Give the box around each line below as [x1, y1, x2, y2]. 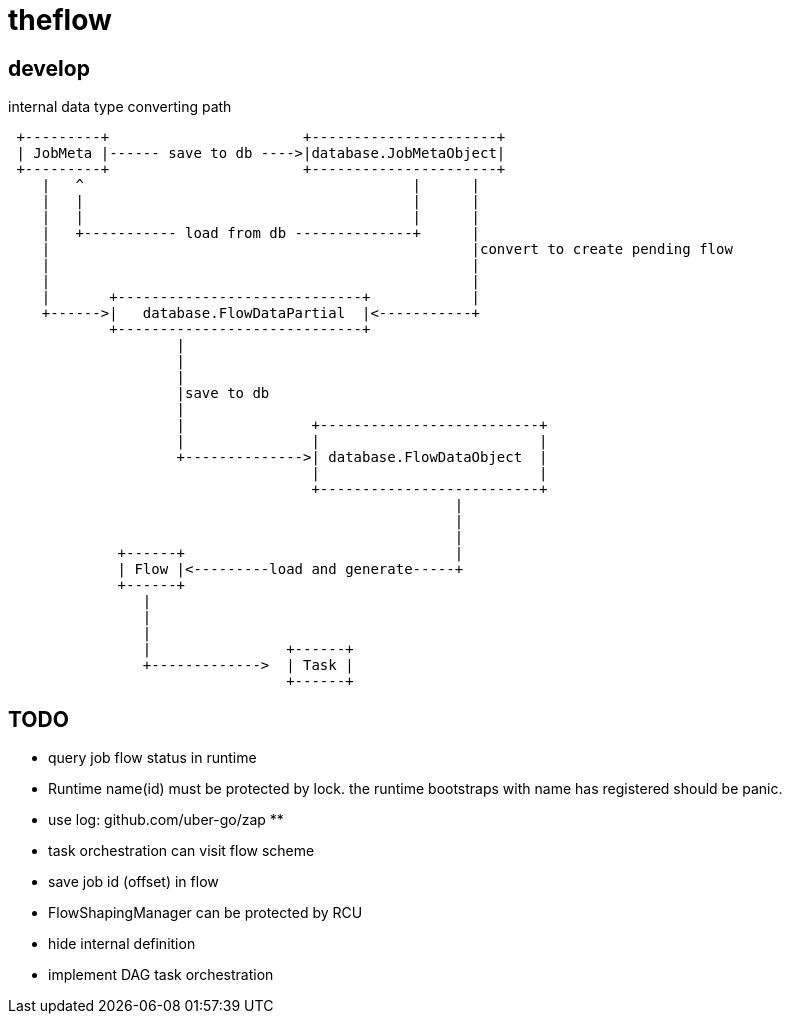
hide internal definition [48, 935, 196, 953]
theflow [8, 3, 112, 37]
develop [8, 55, 90, 81]
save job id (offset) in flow [48, 873, 219, 891]
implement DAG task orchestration [48, 966, 274, 984]
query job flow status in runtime [48, 749, 257, 767]
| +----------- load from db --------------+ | [41, 225, 481, 242]
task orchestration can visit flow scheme [48, 842, 315, 860]
